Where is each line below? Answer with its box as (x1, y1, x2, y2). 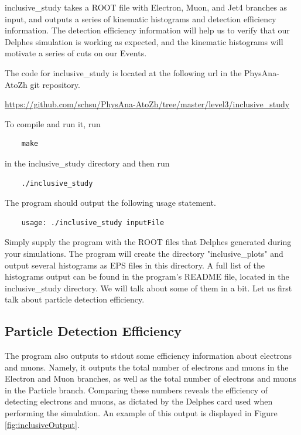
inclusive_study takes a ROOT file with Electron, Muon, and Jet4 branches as (5, 1, 288, 13)
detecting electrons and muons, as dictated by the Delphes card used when (5, 395, 273, 407)
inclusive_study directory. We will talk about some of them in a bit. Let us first (5, 281, 292, 294)
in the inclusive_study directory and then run (5, 157, 170, 169)
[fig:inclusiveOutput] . (5, 418, 80, 430)
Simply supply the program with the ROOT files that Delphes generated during (5, 236, 292, 248)
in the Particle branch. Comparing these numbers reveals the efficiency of (5, 383, 268, 396)
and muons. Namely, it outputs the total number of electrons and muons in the (5, 361, 289, 373)
